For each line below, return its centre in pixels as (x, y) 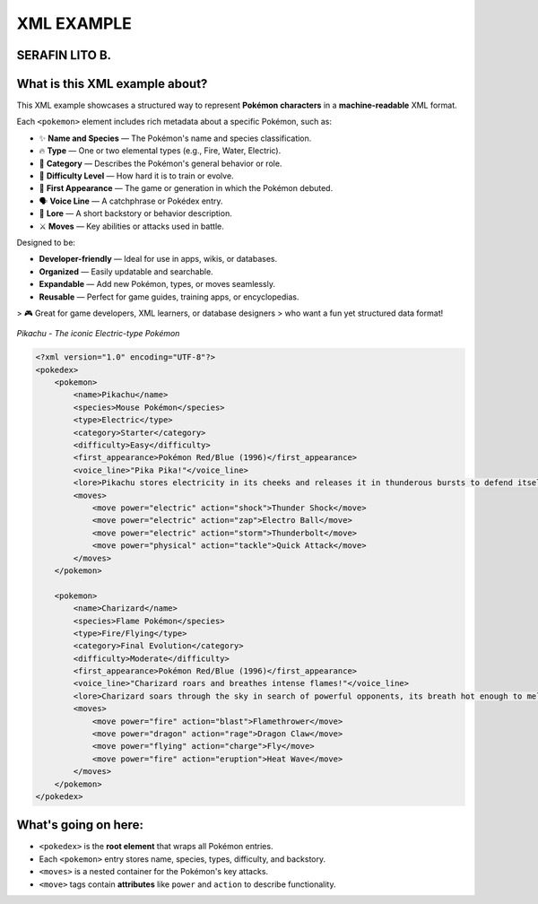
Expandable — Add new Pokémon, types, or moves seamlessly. (157, 284)
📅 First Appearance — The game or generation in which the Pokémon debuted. (186, 188)
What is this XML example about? (112, 84)
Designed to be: (46, 242)
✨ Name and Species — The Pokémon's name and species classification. (175, 138)
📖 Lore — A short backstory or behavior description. (135, 213)
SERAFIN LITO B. (64, 55)
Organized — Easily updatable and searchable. (126, 271)
